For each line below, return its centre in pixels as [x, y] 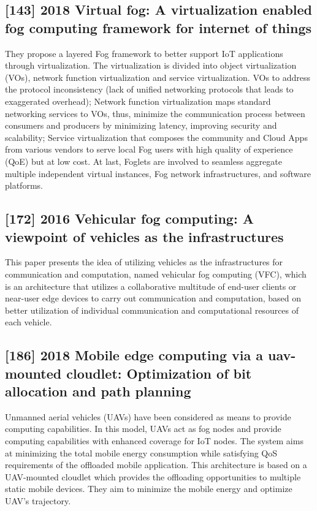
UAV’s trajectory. [38, 501]
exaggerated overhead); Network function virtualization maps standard [138, 101]
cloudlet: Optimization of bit [159, 373]
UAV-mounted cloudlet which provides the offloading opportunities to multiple [153, 476]
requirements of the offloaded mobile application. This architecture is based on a [156, 465]
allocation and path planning [98, 391]
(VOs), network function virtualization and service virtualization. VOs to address [158, 77]
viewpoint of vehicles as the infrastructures [144, 236]
